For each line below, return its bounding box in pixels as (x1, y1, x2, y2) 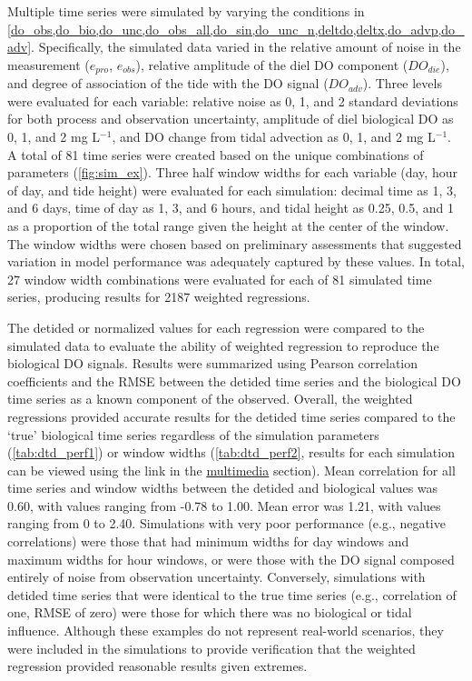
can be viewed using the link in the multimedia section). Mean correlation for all (7, 460, 456, 479)
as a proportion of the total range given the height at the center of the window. (7, 215, 449, 235)
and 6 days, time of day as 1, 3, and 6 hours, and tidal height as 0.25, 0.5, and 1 (7, 198, 454, 217)
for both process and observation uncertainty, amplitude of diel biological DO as (7, 109, 454, 128)
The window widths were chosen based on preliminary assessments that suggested (7, 234, 462, 253)
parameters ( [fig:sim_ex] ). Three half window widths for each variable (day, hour (7, 163, 457, 182)
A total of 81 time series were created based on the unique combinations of (7, 145, 424, 164)
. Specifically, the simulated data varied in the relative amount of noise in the (31, 37, 461, 56)
